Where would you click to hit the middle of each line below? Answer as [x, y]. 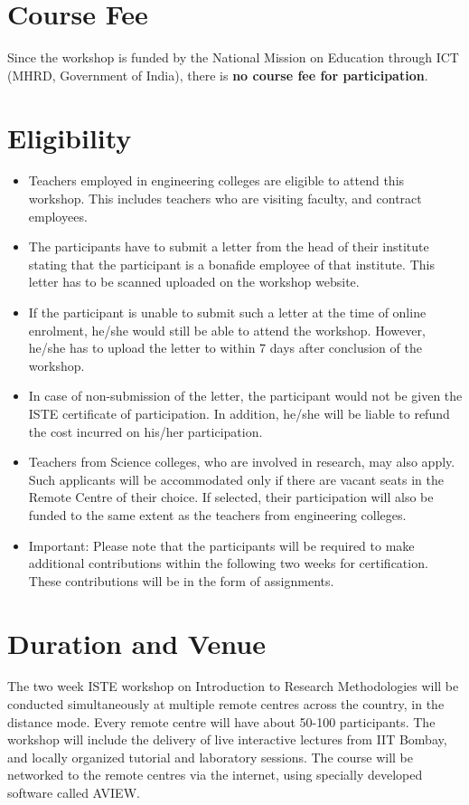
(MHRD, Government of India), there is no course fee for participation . [218, 75]
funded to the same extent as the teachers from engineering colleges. [217, 514]
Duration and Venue [136, 643]
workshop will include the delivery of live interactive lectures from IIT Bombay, [227, 739]
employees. [58, 216]
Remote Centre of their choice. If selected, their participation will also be [231, 497]
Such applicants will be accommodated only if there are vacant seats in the [236, 479]
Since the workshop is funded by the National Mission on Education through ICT [233, 57]
